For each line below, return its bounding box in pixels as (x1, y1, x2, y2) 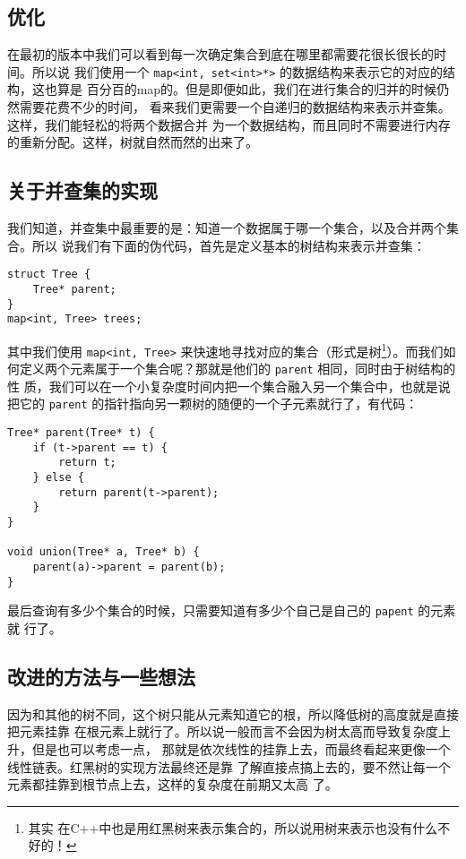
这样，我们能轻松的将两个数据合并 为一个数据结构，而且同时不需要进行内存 (7, 115, 451, 133)
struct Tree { (7, 268, 91, 281)
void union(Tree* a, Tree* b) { (7, 545, 200, 559)
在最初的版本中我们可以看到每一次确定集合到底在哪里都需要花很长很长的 (7, 45, 434, 64)
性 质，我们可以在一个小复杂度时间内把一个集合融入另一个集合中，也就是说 (7, 376, 451, 395)
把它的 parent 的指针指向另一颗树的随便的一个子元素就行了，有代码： (7, 394, 419, 413)
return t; (58, 456, 116, 469)
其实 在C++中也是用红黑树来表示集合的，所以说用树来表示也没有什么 (28, 818, 438, 837)
